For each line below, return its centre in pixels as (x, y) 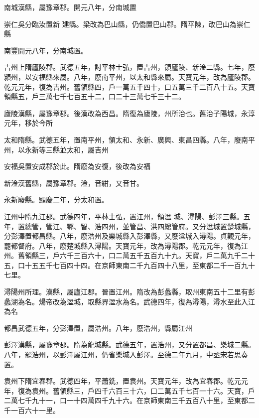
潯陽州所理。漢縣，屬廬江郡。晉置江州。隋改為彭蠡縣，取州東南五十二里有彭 (129, 292)
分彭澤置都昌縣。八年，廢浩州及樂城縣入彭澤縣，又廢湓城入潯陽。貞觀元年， (129, 236)
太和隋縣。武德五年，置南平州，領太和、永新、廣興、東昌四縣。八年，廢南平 (129, 139)
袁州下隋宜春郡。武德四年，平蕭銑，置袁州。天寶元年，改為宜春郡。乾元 (123, 381)
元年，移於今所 (28, 123)
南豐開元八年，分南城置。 (46, 50)
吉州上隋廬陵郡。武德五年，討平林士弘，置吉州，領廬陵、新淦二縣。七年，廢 (129, 67)
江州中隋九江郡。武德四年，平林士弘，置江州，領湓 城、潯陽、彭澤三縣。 (124, 216)
